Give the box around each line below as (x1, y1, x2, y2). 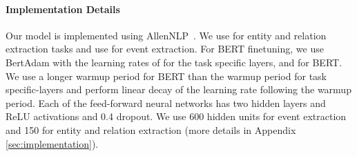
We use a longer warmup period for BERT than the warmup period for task (6, 68, 327, 83)
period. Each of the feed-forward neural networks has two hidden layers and (6, 95, 326, 110)
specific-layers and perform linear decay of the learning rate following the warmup (6, 82, 351, 97)
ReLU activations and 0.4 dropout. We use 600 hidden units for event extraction (6, 109, 347, 124)
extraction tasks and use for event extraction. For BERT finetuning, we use (6, 41, 324, 56)
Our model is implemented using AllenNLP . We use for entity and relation (6, 28, 327, 42)
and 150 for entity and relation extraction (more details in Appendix (6, 122, 296, 137)
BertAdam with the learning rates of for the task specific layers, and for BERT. (6, 55, 342, 69)
